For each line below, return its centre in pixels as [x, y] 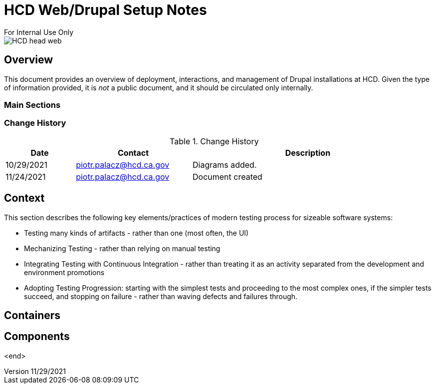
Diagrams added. [225, 165]
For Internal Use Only [39, 32]
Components [37, 337]
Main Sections [32, 105]
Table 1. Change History [214, 141]
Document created [227, 177]
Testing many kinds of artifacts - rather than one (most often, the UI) [136, 233]
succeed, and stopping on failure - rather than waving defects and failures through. [161, 296]
